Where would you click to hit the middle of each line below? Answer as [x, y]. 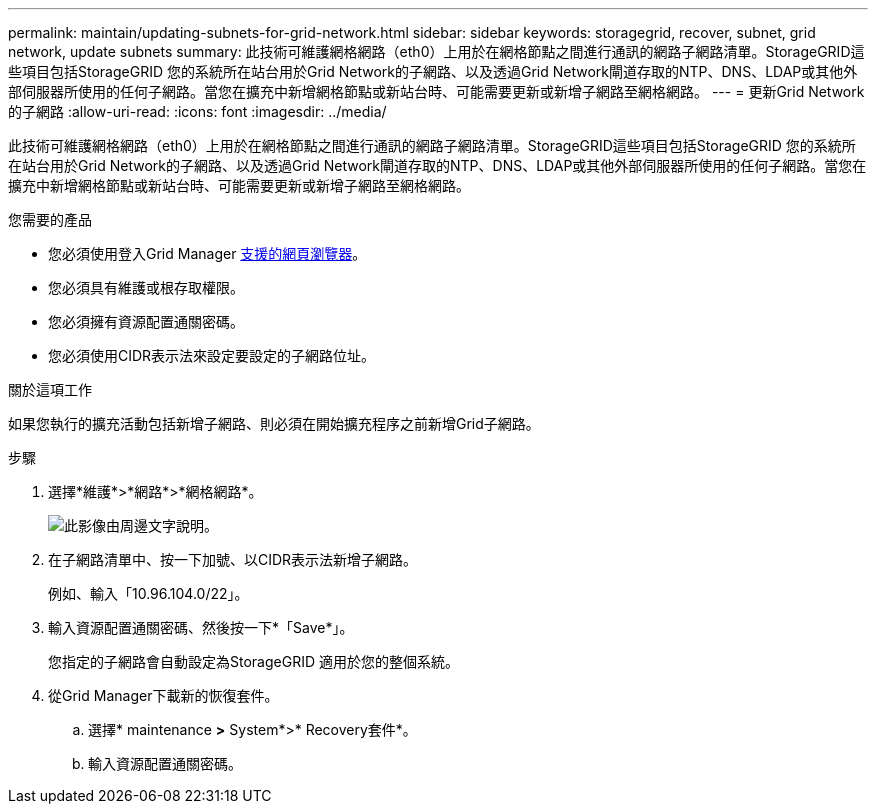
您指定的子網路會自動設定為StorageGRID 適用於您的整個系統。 [253, 661]
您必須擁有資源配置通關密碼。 [146, 321]
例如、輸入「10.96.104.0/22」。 [148, 593]
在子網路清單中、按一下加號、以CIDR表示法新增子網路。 [233, 559]
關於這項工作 [50, 389]
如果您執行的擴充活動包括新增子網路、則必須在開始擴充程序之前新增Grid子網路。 [274, 423]
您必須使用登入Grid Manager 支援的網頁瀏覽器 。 [207, 253]
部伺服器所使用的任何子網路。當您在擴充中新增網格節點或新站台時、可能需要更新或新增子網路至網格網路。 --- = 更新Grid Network [436, 91]
